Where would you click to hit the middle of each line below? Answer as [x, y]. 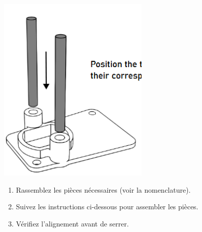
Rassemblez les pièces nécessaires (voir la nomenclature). [103, 189]
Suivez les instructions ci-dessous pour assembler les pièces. [107, 207]
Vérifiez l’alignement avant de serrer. [72, 223]
